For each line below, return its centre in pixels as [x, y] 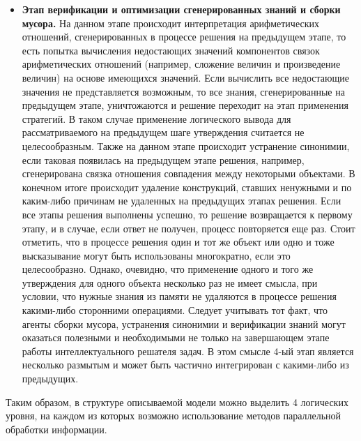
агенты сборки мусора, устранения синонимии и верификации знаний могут [184, 323]
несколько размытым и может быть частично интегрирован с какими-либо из [185, 365]
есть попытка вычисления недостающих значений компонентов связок [171, 50]
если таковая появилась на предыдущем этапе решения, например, [163, 159]
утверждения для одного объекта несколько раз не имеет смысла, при [170, 282]
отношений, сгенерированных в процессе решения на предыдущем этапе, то [184, 37]
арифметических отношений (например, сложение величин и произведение [181, 64]
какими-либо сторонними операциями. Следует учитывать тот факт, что [175, 310]
